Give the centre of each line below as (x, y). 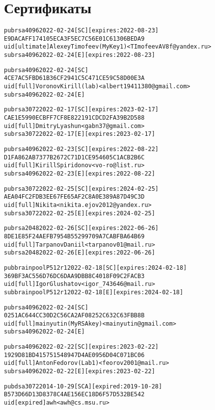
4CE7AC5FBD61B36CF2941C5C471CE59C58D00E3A (74, 78)
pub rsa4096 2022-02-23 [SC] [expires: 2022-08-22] (81, 149)
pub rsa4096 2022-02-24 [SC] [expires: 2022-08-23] (81, 31)
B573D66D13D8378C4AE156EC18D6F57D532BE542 (74, 395)
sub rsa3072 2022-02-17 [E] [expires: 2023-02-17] (80, 134)
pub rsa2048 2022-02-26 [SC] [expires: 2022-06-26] (81, 228)
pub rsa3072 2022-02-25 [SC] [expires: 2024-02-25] (81, 189)
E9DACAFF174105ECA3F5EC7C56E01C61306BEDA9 (74, 38)
